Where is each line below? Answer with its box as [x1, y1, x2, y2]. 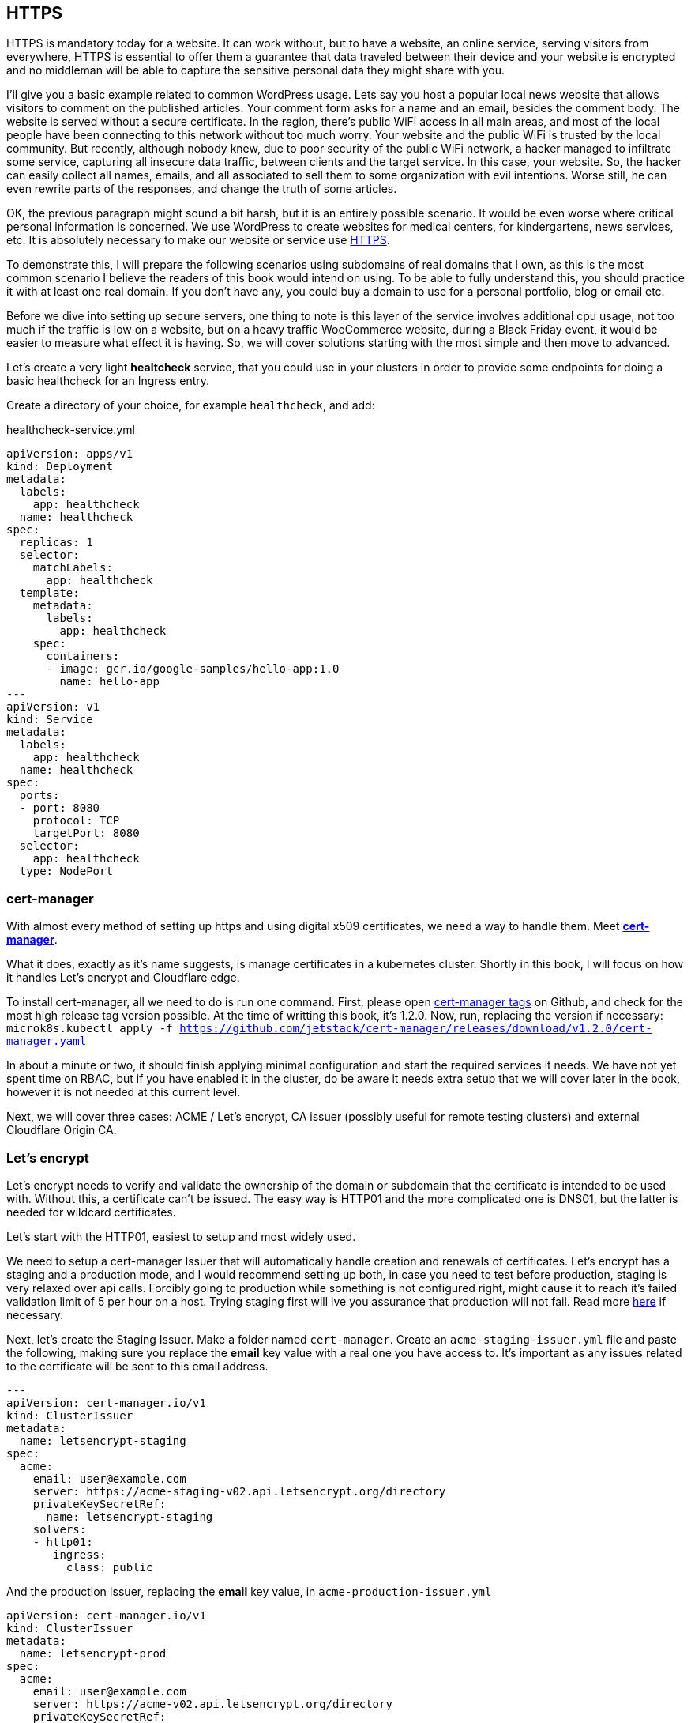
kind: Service [6, 713, 93, 726]
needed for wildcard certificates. [6, 1205, 176, 1219]
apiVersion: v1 [6, 700, 100, 714]
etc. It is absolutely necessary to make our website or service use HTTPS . [6, 233, 390, 247]
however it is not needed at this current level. [6, 1085, 241, 1099]
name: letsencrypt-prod [19, 1646, 167, 1660]
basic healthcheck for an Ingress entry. [6, 374, 210, 388]
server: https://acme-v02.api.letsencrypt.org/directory [32, 1697, 392, 1710]
